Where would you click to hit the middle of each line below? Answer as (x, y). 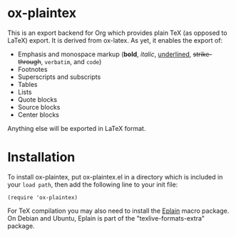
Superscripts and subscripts (59, 77)
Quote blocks (37, 99)
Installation (41, 157)
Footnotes (32, 69)
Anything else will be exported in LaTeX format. (77, 128)
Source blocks (39, 107)
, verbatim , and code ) (71, 61)
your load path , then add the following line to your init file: (93, 184)
